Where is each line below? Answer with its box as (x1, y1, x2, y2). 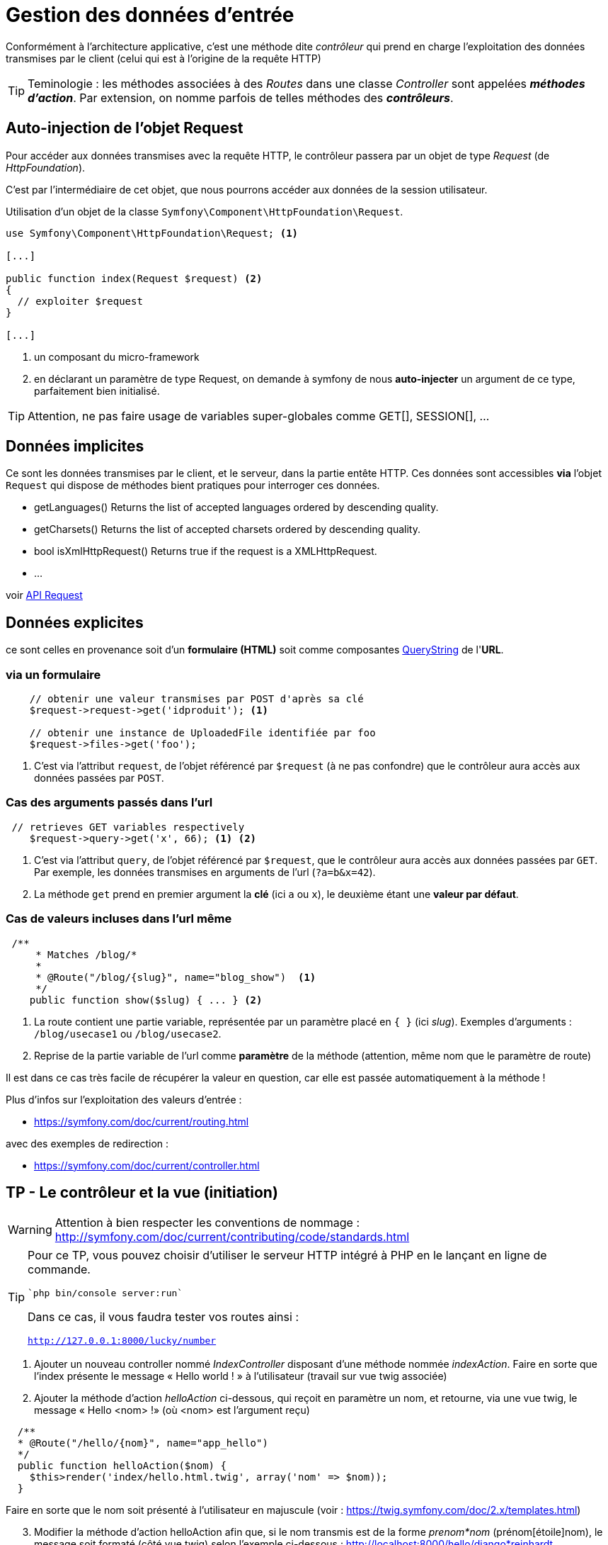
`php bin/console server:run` (28, 1288, 183, 1299)
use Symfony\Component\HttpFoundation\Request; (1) (6, 227, 299, 239)
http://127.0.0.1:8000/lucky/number (28, 1335, 217, 1347)
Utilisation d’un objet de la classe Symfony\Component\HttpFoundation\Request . (6, 205, 403, 218)
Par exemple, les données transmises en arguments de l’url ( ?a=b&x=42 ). (34, 865, 376, 878)
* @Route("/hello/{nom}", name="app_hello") (17, 1437, 268, 1449)
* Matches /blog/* (35, 948, 137, 960)
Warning (8, 1223, 52, 1237)
